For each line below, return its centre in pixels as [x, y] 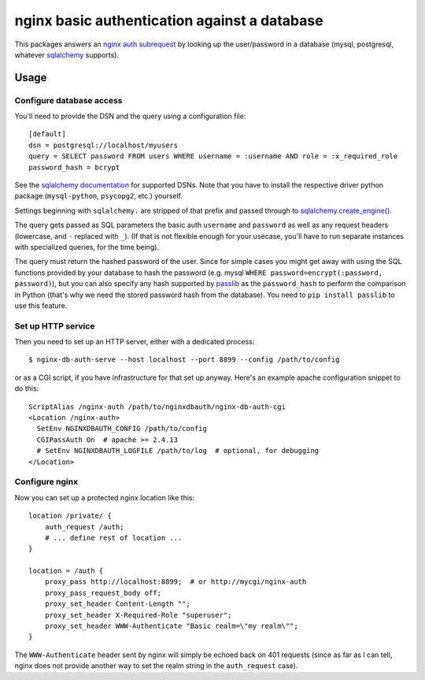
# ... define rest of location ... [113, 537]
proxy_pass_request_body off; [103, 593]
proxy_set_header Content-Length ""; [117, 604]
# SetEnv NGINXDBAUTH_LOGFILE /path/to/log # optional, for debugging [178, 451]
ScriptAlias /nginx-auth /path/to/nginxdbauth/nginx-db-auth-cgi [157, 407]
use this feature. [41, 305]
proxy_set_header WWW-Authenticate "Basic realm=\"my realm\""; [171, 626]
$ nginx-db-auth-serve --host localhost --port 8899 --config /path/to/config [184, 360]
